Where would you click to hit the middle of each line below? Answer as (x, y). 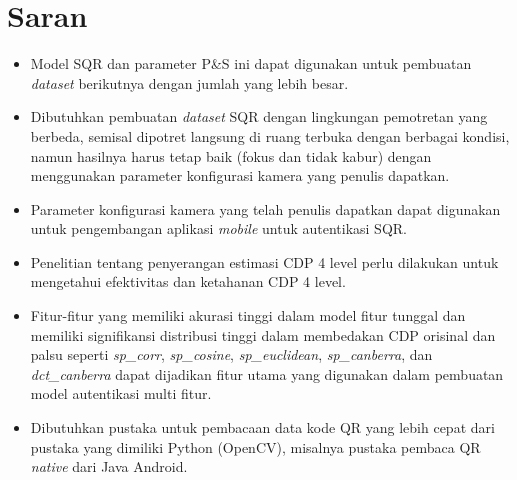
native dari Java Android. (109, 466)
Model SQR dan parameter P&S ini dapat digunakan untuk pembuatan (251, 63)
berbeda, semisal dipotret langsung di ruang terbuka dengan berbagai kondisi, (270, 135)
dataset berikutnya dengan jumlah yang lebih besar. (189, 82)
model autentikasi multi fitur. (121, 393)
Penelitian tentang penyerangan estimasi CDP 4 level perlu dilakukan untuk (264, 261)
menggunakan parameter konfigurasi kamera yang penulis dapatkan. (240, 175)
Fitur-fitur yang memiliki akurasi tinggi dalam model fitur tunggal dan (248, 315)
